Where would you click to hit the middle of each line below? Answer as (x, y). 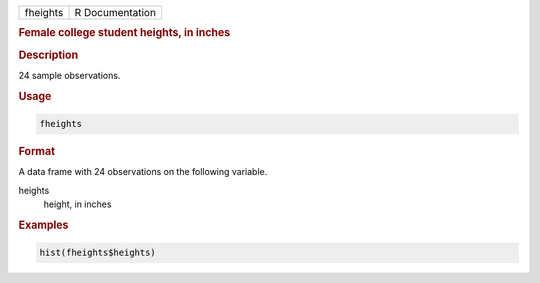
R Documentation (115, 12)
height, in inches (77, 204)
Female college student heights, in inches (124, 33)
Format (36, 152)
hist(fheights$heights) (98, 253)
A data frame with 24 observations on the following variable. (143, 172)
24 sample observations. (69, 75)
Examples (43, 225)
